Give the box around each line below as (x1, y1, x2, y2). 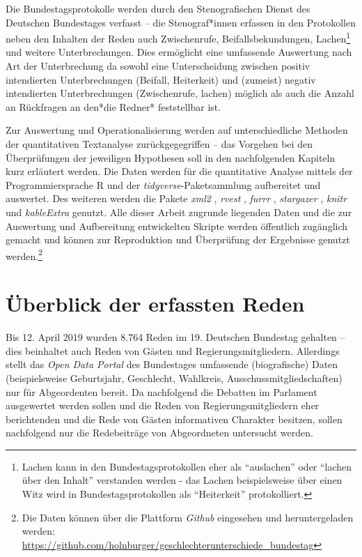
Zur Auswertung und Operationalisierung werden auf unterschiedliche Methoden (6, 123, 348, 137)
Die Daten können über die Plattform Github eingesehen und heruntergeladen (22, 510, 354, 524)
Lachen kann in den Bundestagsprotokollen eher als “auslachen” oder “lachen (22, 459, 352, 473)
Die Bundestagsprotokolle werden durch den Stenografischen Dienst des (6, 1, 310, 15)
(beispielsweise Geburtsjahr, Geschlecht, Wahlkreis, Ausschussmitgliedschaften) (6, 370, 343, 385)
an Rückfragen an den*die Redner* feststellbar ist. (6, 99, 221, 114)
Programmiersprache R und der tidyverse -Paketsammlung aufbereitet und (6, 177, 321, 192)
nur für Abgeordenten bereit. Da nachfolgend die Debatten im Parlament (6, 384, 317, 399)
